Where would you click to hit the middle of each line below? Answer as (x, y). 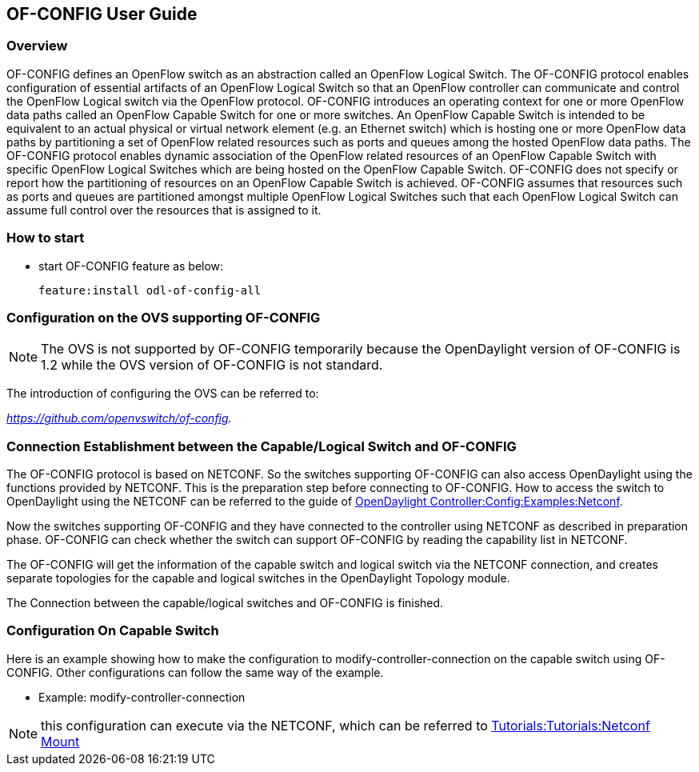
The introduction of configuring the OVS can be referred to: (163, 394)
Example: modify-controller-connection (142, 697)
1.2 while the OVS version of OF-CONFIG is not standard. (212, 365)
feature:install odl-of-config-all (150, 290)
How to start (46, 238)
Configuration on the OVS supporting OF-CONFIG (164, 317)
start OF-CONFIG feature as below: (131, 266)
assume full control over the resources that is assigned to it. (164, 210)
